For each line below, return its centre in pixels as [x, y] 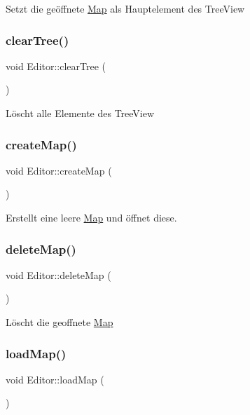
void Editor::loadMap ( [55, 379]
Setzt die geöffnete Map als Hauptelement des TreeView [125, 8]
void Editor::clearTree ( [56, 66]
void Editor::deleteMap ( [58, 274]
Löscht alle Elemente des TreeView [80, 113]
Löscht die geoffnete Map [60, 322]
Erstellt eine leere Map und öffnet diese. [91, 217]
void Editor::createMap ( [59, 170]
